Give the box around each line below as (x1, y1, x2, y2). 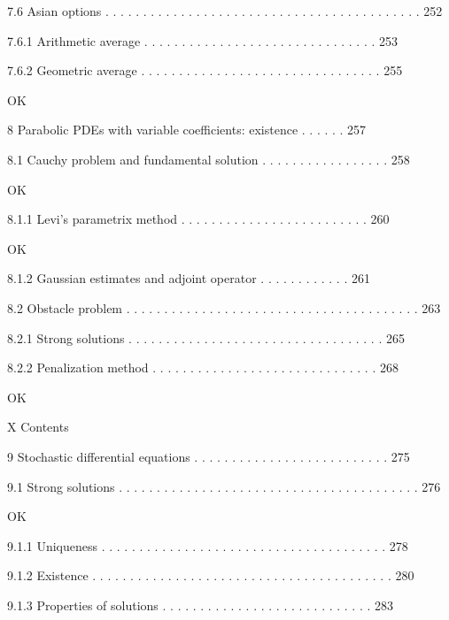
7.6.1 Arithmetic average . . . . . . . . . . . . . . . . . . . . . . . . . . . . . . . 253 (7, 31, 399, 50)
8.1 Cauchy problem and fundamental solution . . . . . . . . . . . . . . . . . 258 (7, 149, 410, 168)
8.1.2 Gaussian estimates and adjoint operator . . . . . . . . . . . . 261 (7, 269, 370, 287)
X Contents (7, 417, 69, 436)
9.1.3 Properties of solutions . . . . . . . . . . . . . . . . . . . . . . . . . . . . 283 (7, 595, 394, 614)
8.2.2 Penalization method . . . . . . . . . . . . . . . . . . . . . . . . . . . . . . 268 (7, 358, 399, 377)
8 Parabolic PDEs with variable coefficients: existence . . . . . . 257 (7, 120, 367, 139)
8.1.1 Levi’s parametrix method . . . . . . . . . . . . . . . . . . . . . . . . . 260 (7, 210, 390, 228)
